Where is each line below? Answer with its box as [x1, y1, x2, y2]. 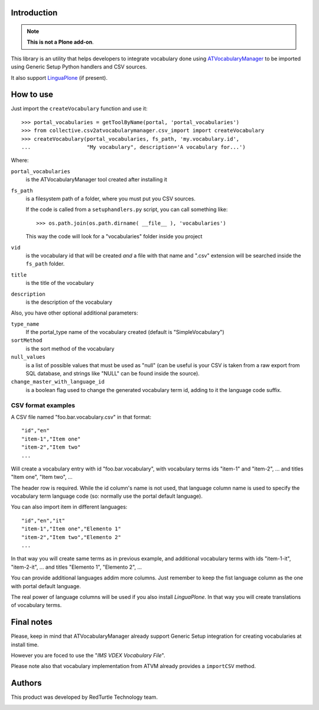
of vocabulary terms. [11, 602, 62, 609]
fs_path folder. [25, 260, 65, 267]
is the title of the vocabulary [25, 280, 94, 287]
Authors [11, 678, 42, 688]
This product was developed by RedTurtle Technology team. [11, 693, 158, 701]
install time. [11, 641, 39, 648]
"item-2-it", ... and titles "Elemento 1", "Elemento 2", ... [11, 563, 142, 570]
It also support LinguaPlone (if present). [11, 74, 108, 81]
